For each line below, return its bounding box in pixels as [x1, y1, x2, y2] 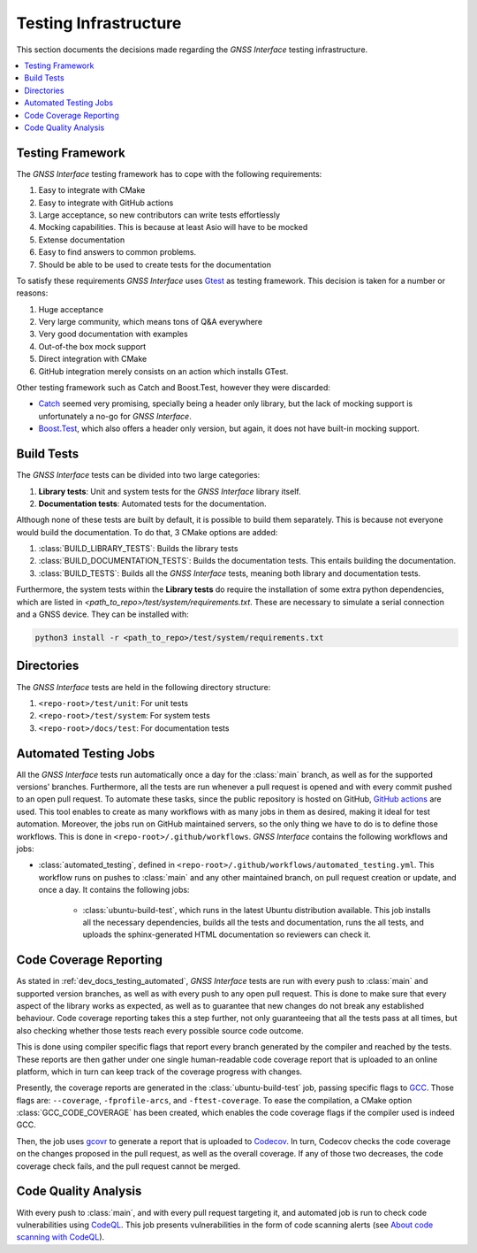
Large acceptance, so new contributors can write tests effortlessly [38, 209, 281, 220]
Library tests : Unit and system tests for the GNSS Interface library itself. [38, 486, 301, 496]
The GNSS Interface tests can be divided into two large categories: [16, 470, 261, 480]
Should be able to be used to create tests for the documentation [38, 259, 271, 270]
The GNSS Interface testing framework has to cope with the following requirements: [16, 168, 322, 179]
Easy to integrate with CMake [38, 185, 146, 196]
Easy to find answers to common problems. [38, 247, 197, 258]
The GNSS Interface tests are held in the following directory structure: [16, 681, 271, 692]
